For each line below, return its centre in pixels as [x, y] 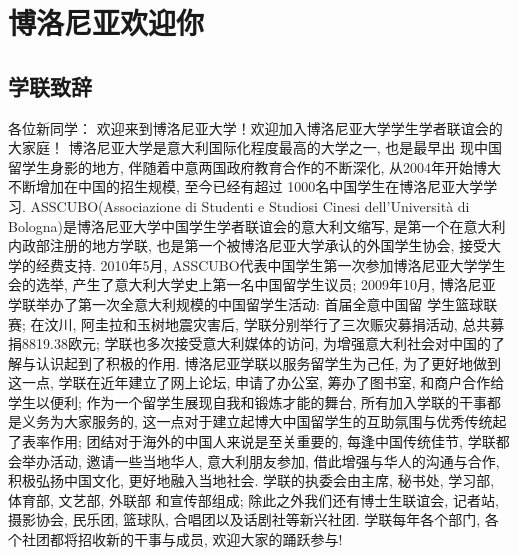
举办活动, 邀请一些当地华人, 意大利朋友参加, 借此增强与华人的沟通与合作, [260, 460]
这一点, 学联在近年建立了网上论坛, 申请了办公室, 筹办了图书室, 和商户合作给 [256, 382]
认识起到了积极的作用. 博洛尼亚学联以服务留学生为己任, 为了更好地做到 [268, 362]
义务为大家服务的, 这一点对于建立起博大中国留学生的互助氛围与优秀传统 [257, 421]
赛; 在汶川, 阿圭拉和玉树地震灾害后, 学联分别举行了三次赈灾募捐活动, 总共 [249, 323]
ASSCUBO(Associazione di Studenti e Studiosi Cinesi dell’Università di [250, 205]
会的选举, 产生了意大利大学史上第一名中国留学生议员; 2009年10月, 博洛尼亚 [252, 284]
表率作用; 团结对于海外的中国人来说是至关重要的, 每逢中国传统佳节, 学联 [258, 441]
